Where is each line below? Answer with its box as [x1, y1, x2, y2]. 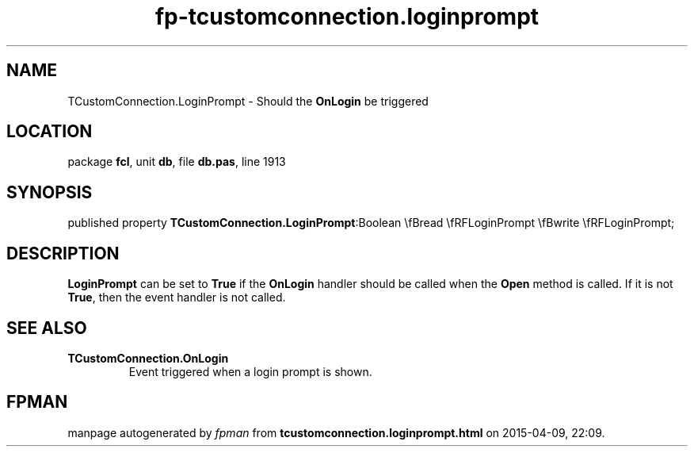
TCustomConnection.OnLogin [67, 351, 229, 365]
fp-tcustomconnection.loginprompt [154, 3, 540, 30]
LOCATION [6, 121, 93, 142]
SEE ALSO [6, 317, 87, 338]
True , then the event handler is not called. [67, 290, 286, 305]
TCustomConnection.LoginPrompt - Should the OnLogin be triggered [67, 94, 429, 108]
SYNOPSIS [6, 182, 93, 202]
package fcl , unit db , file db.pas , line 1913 [67, 155, 286, 169]
